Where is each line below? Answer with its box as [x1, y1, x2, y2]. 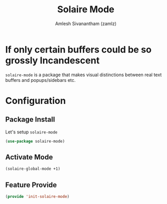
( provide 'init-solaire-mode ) [5, 194, 70, 199]
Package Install [5, 115, 55, 124]
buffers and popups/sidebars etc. [5, 77, 76, 83]
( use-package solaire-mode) [5, 139, 65, 144]
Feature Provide [5, 180, 57, 189]
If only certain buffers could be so [5, 43, 152, 55]
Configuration [5, 95, 66, 106]
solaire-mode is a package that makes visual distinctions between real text [5, 72, 162, 78]
